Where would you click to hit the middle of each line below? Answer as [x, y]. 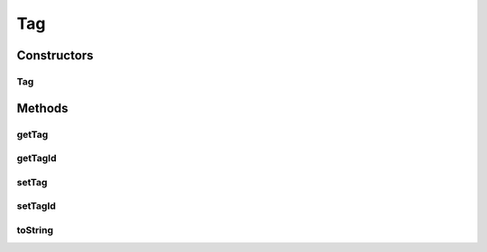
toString [35, 229]
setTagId [36, 206]
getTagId [37, 158]
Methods [42, 108]
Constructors [55, 55]
